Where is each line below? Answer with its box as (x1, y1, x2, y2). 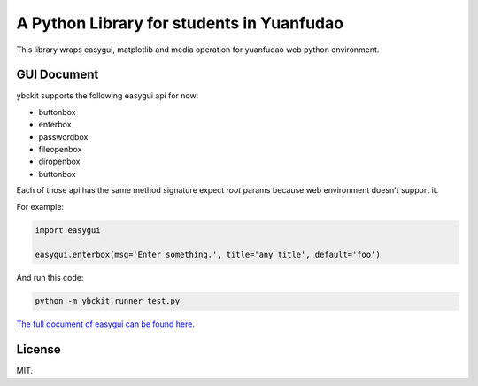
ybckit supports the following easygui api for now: (16, 90, 199, 101)
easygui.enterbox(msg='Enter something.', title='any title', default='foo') (35, 250, 381, 260)
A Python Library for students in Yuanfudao (16, 13, 344, 33)
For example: (16, 201, 65, 212)
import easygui (35, 225, 101, 235)
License (16, 342, 61, 358)
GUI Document (16, 67, 99, 82)
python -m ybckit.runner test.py (35, 297, 181, 306)
